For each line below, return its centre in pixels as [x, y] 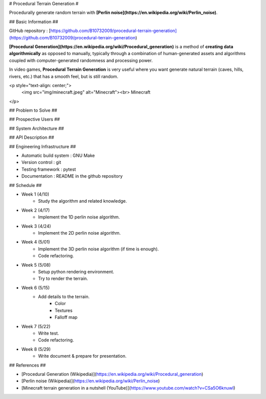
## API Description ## [32, 137]
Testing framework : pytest [49, 169]
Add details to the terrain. [64, 297]
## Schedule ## [25, 185]
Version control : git [41, 162]
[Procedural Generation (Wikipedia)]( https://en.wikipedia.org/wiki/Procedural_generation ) [112, 374]
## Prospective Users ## [34, 119]
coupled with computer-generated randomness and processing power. [81, 60]
